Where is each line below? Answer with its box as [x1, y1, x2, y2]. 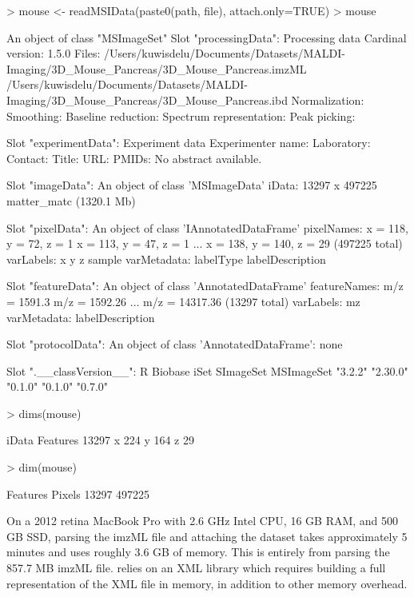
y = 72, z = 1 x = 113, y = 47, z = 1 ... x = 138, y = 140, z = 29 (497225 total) [6, 235, 403, 252]
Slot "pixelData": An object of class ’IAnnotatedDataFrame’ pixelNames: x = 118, [6, 219, 408, 236]
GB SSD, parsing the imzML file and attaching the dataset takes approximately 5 [6, 527, 408, 544]
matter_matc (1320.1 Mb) [6, 192, 136, 209]
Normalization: [291, 91, 364, 108]
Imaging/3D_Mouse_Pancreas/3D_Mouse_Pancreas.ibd [6, 91, 288, 108]
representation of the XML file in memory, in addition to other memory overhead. [6, 575, 408, 591]
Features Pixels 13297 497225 [6, 485, 150, 502]
